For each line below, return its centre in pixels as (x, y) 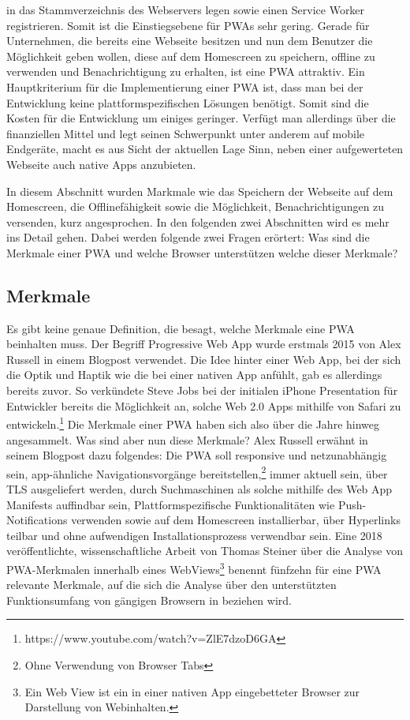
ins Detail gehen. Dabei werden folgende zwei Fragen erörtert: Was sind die (188, 237)
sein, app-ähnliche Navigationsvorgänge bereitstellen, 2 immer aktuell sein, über (197, 472)
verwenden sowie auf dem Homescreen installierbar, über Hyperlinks (236, 520)
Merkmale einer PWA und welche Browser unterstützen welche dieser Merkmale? (202, 252)
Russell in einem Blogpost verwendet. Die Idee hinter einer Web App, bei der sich (204, 359)
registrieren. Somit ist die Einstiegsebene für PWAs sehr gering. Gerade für (188, 25)
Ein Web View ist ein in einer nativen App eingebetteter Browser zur (192, 691)
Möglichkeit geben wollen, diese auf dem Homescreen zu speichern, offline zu (191, 56)
